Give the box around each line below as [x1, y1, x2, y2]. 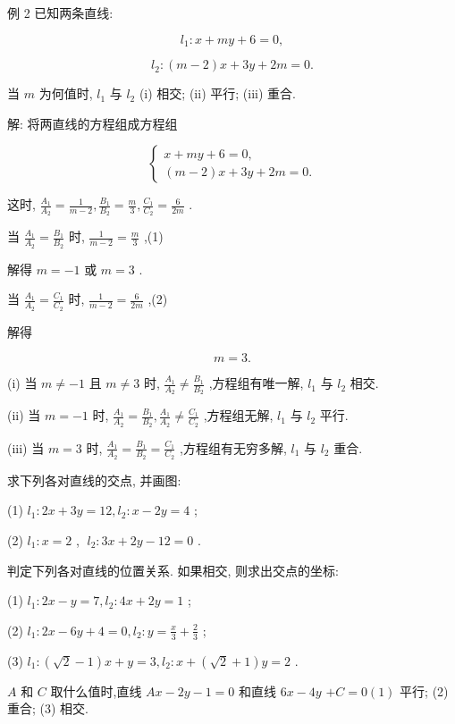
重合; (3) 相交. [7, 699, 88, 718]
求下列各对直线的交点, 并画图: [7, 470, 181, 489]
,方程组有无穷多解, [180, 438, 287, 457]
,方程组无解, [203, 406, 274, 425]
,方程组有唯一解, [208, 374, 304, 392]
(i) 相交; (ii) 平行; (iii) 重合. [139, 84, 296, 103]
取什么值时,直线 [50, 681, 142, 700]
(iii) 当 [7, 438, 45, 457]
